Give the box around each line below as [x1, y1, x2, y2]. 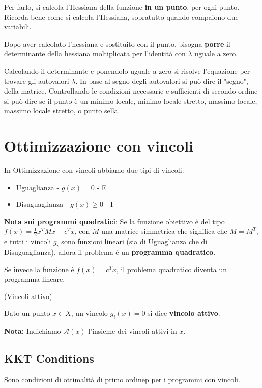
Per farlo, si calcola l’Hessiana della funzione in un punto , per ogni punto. [4, 2, 240, 12]
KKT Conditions [4, 350, 94, 366]
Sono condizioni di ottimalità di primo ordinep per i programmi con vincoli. [4, 374, 240, 385]
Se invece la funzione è [4, 263, 74, 274]
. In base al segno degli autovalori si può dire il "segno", [75, 75, 248, 86]
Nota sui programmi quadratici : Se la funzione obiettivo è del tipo [4, 216, 225, 226]
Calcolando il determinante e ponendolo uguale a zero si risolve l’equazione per [4, 65, 250, 76]
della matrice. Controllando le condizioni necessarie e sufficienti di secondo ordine [4, 85, 258, 96]
